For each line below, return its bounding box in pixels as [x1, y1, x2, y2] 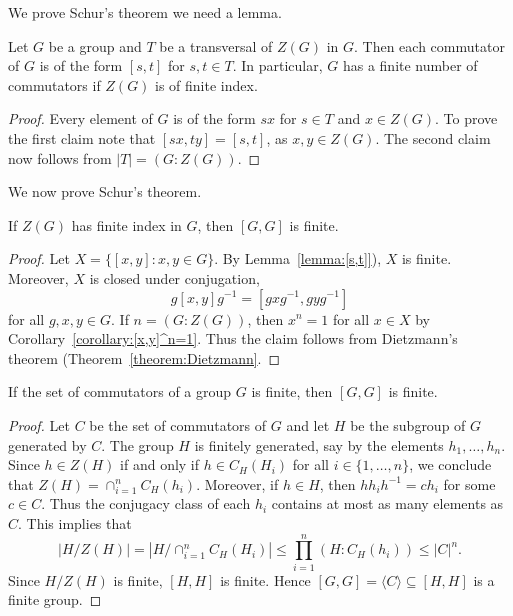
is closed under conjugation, [89, 267, 260, 288]
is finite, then [251, 381, 333, 402]
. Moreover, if [196, 473, 279, 494]
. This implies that [18, 513, 132, 534]
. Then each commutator [354, 35, 505, 56]
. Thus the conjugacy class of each [41, 493, 251, 514]
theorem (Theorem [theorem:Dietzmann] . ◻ [8, 347, 281, 368]
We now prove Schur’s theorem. [8, 181, 202, 202]
